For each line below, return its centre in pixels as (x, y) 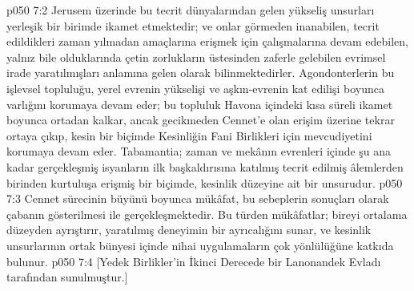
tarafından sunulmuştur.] (67, 277)
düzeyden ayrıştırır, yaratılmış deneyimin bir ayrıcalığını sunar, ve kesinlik (189, 230)
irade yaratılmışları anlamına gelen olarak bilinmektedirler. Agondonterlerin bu (201, 73)
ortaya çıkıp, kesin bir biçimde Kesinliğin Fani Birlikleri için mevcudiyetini (189, 135)
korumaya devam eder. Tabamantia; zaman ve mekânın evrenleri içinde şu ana (199, 151)
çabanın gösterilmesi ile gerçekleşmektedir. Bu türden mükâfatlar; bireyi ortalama (207, 214)
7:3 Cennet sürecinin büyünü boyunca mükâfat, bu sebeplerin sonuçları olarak (198, 198)
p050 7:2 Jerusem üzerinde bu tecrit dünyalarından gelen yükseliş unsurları (191, 10)
